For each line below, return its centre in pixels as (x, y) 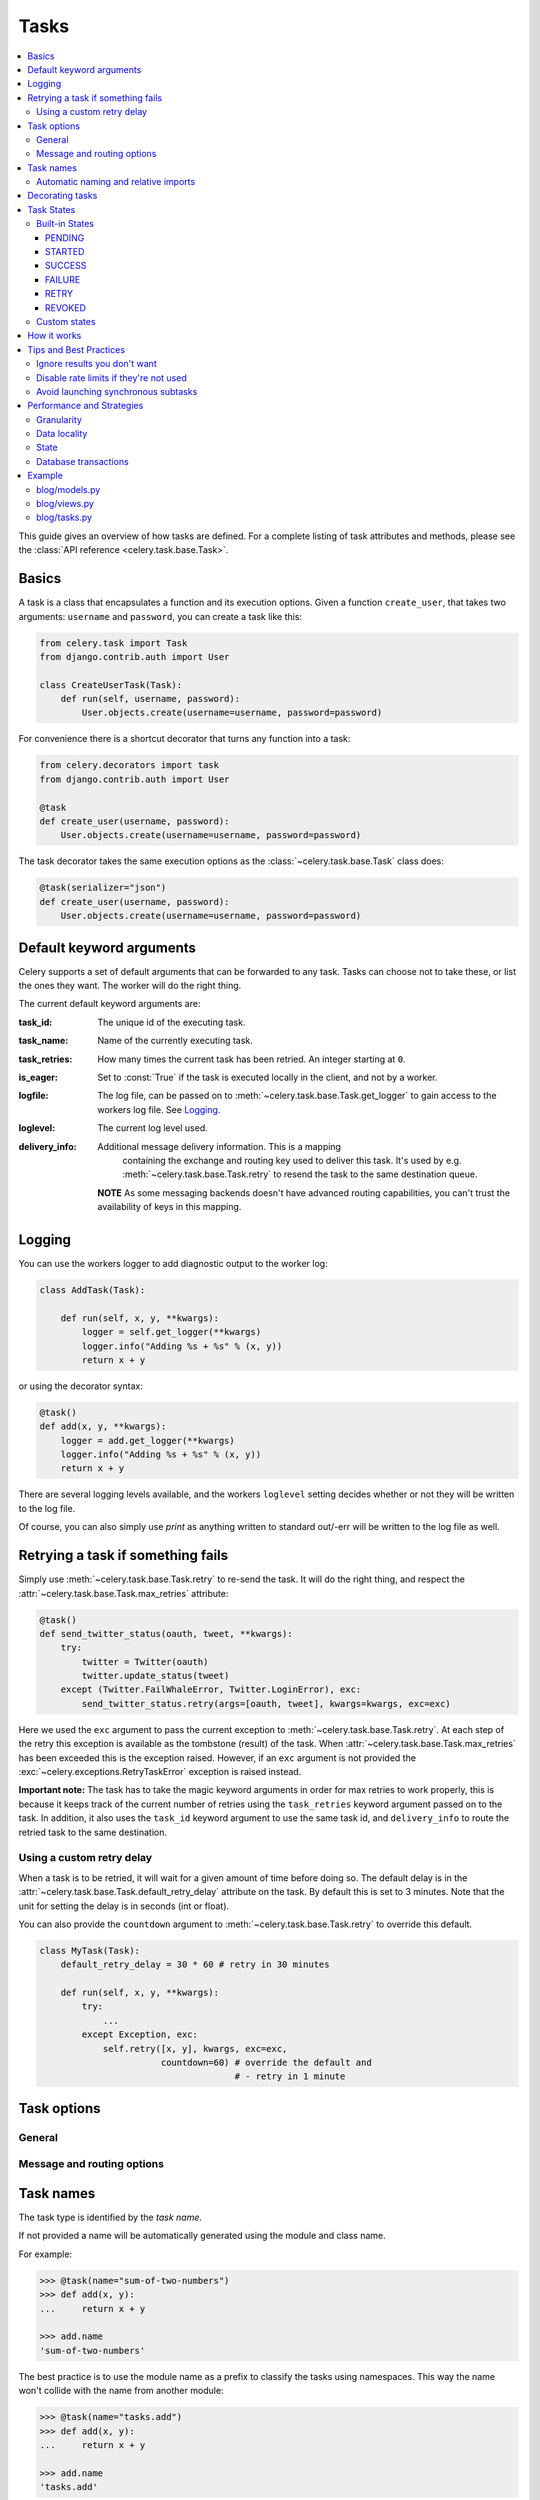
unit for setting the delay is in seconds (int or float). (124, 1906)
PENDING (65, 237)
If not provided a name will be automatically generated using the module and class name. (202, 2236)
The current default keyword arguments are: (109, 1004)
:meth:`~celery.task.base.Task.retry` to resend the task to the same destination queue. (300, 1174)
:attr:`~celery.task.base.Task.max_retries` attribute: (123, 1593)
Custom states (66, 321)
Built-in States (65, 224)
